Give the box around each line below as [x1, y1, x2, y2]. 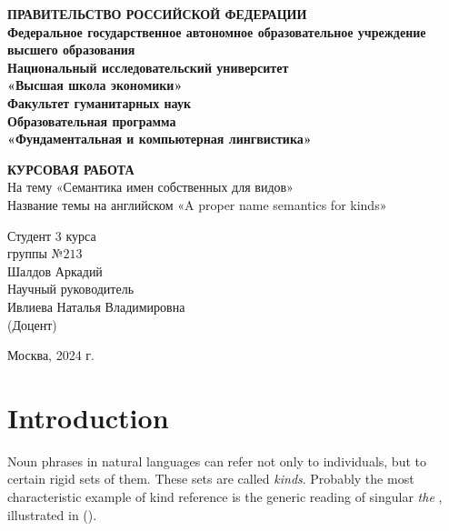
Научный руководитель [7, 279, 135, 298]
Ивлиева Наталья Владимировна [7, 296, 185, 316]
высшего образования [7, 40, 135, 59]
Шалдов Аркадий [7, 261, 103, 280]
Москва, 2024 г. [7, 346, 95, 365]
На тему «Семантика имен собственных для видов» [7, 177, 294, 196]
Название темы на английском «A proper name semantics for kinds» [7, 195, 387, 214]
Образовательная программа [7, 111, 176, 130]
